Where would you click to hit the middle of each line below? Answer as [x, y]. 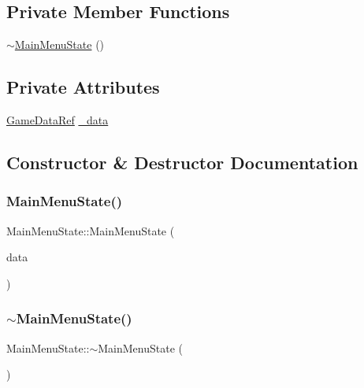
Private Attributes [83, 87]
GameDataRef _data [58, 120]
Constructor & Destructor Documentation [182, 162]
